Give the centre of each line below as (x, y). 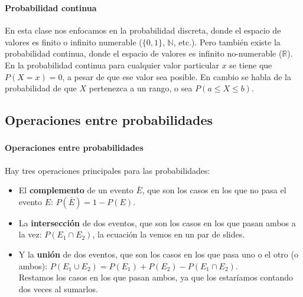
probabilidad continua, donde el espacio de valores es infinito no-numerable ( (144, 53)
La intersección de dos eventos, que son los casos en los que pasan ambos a (157, 222)
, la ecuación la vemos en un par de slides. (169, 234)
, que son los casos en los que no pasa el (214, 190)
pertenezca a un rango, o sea (141, 88)
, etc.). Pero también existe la (227, 42)
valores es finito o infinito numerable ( (74, 42)
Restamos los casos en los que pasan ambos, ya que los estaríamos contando (156, 277)
